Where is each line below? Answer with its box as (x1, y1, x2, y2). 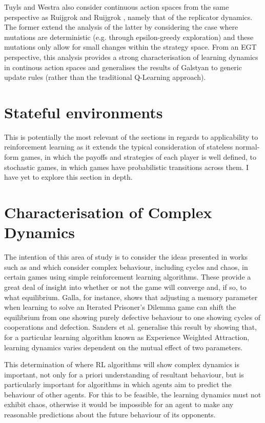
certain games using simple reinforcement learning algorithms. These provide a (4, 271, 251, 282)
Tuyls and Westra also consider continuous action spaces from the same (4, 2, 229, 12)
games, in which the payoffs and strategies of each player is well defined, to (21, 152, 256, 162)
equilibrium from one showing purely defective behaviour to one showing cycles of (4, 311, 261, 322)
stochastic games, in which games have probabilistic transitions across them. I (4, 161, 249, 172)
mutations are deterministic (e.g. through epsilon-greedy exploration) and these (4, 31, 254, 42)
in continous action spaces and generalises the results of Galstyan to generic (4, 61, 242, 72)
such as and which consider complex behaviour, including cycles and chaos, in (4, 261, 248, 272)
